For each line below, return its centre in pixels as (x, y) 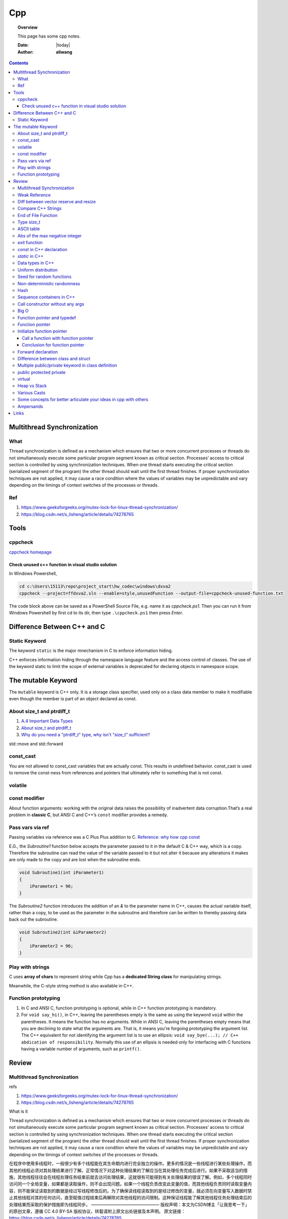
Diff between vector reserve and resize (57, 201)
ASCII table (29, 229)
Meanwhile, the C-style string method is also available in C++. (71, 985)
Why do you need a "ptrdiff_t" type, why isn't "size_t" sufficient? (86, 735)
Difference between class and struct (54, 358)
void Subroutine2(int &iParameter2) (63, 932)
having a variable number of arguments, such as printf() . (81, 1049)
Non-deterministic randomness (49, 283)
